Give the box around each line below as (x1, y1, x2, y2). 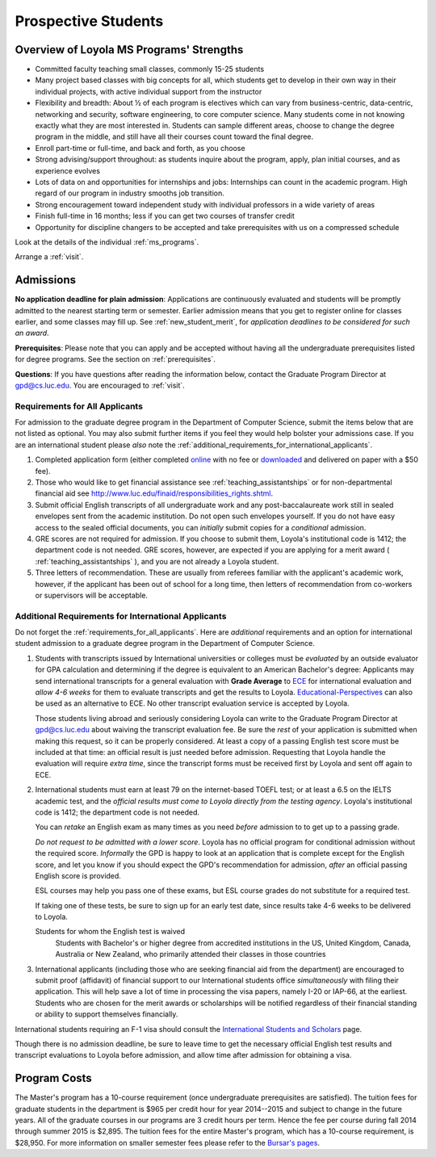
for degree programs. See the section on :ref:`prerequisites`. (15, 354, 216, 364)
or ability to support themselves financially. (35, 1009, 178, 1019)
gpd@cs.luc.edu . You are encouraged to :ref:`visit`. (15, 380, 185, 390)
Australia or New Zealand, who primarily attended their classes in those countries (55, 949, 326, 959)
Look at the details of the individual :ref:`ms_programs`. (15, 237, 199, 246)
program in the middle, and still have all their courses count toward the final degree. (35, 132, 314, 141)
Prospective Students (15, 12, 164, 30)
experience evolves (35, 166, 101, 175)
